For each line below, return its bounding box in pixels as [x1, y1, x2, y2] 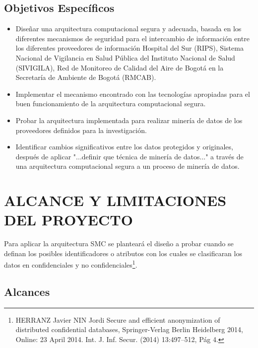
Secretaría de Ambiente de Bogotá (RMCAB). [15, 72, 156, 82]
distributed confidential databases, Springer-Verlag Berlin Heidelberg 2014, [15, 324, 243, 335]
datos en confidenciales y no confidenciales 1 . [4, 258, 137, 270]
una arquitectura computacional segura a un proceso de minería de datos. [15, 161, 240, 171]
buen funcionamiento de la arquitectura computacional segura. [15, 98, 206, 109]
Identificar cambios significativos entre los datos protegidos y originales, [15, 141, 233, 152]
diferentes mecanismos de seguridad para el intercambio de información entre [15, 33, 250, 43]
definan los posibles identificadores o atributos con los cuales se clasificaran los [4, 248, 242, 258]
